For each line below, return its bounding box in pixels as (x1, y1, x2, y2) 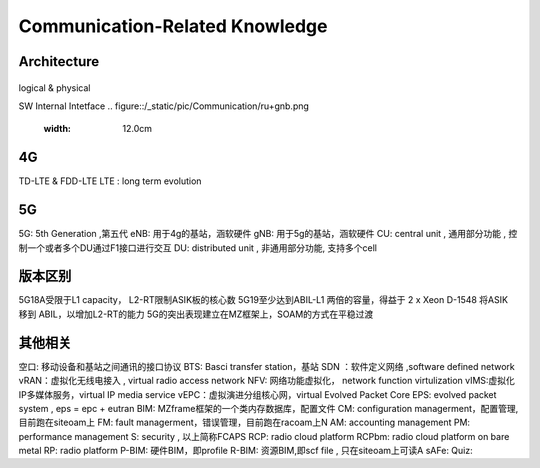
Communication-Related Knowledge (18, 15, 328, 37)
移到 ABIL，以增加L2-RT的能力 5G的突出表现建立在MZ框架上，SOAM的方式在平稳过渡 (18, 308, 374, 320)
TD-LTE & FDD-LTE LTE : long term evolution (18, 175, 202, 187)
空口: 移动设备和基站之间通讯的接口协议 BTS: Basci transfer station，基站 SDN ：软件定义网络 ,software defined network (18, 360, 515, 372)
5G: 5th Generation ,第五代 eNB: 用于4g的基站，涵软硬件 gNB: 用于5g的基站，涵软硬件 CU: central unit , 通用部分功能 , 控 (18, 228, 518, 240)
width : (43, 123, 72, 135)
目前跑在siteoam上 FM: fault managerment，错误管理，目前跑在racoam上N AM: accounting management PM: (18, 416, 470, 429)
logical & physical (18, 81, 91, 94)
